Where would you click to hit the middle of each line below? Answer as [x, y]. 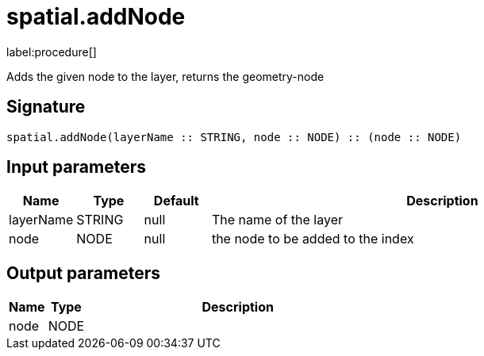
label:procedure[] [52, 52]
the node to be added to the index [313, 239]
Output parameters [83, 273]
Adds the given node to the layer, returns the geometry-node [165, 76]
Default [176, 201]
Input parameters [77, 167]
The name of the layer [277, 220]
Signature [46, 107]
